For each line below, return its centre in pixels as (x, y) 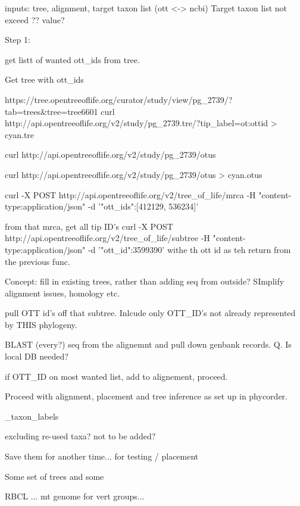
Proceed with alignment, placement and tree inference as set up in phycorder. (146, 396)
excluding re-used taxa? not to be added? (80, 436)
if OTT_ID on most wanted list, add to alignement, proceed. (116, 376)
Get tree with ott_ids (44, 79)
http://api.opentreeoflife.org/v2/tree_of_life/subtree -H (107, 238)
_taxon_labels (32, 416)
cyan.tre (20, 134)
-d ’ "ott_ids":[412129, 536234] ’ (143, 206)
